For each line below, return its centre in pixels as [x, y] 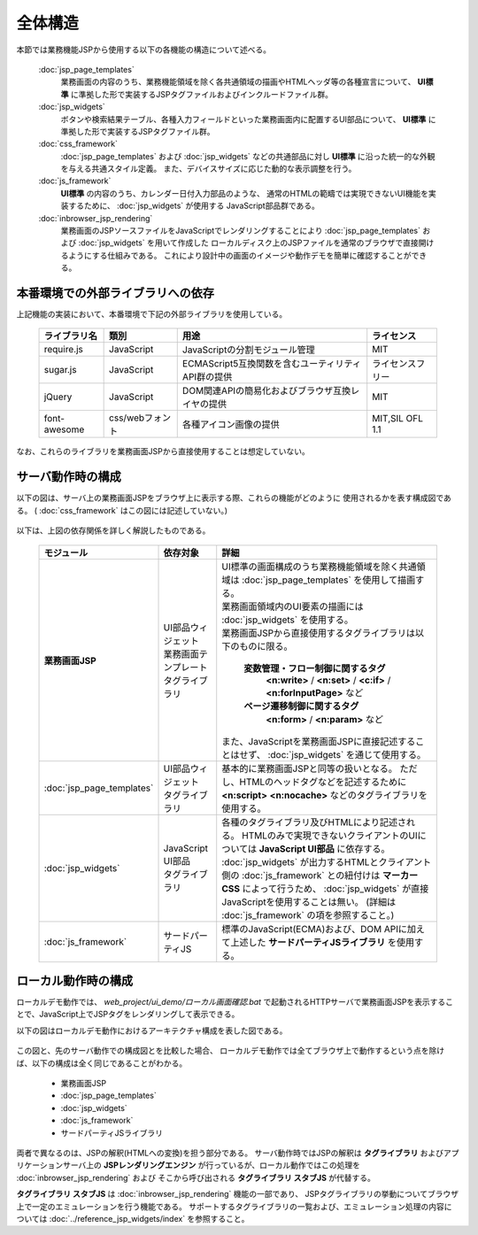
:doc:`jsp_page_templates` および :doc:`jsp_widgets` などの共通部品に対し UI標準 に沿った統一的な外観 [248, 156]
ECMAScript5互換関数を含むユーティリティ [272, 364]
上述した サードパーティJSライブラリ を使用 [323, 942]
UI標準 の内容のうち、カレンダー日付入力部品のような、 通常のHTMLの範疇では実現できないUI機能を [245, 193]
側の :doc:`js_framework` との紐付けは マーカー [320, 875]
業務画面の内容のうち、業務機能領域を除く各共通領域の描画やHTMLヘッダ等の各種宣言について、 [238, 82]
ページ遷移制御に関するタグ [301, 706]
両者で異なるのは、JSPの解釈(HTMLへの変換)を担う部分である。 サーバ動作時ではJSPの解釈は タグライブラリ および [230, 1153]
